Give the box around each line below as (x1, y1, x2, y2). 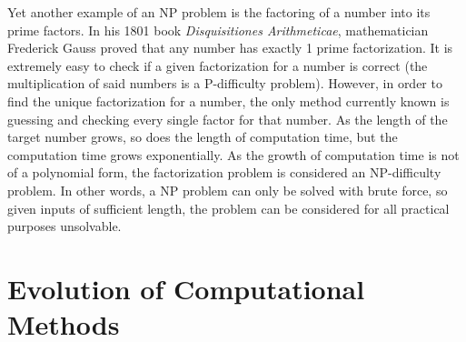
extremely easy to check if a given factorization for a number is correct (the (7, 55, 428, 75)
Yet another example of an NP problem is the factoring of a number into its (7, 3, 431, 21)
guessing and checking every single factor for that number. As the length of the (7, 109, 448, 128)
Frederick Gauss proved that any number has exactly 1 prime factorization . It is (7, 38, 453, 57)
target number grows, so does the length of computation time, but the (7, 127, 398, 146)
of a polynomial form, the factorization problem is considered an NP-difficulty (7, 163, 441, 182)
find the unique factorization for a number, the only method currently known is (7, 91, 450, 110)
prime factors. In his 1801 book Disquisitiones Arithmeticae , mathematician (7, 20, 429, 39)
